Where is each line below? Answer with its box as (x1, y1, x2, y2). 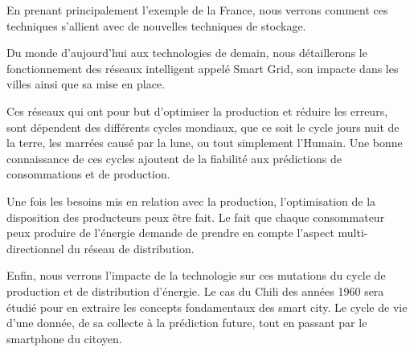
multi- (338, 224, 368, 241)
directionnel (6, 239, 64, 256)
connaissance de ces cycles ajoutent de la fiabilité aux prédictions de (6, 149, 342, 166)
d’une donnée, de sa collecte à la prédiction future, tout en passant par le (6, 314, 367, 331)
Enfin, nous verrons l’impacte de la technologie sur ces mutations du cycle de (6, 267, 386, 284)
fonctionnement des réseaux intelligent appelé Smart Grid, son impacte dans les (6, 59, 399, 76)
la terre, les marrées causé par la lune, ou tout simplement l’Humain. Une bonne (6, 134, 403, 151)
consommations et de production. (6, 166, 170, 182)
